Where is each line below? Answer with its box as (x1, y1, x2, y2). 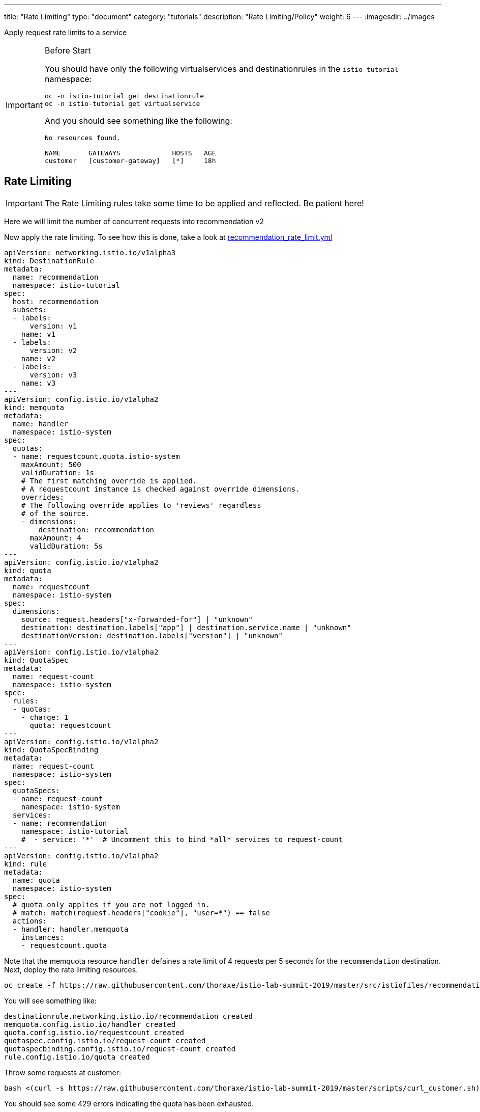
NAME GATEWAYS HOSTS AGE (44, 149, 216, 157)
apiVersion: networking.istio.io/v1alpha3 (4, 248, 176, 257)
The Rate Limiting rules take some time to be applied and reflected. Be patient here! (44, 198, 364, 208)
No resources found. (44, 134, 121, 142)
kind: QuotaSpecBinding (4, 745, 99, 754)
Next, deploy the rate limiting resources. (4, 965, 138, 974)
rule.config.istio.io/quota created (4, 1052, 150, 1061)
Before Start (44, 45, 91, 56)
